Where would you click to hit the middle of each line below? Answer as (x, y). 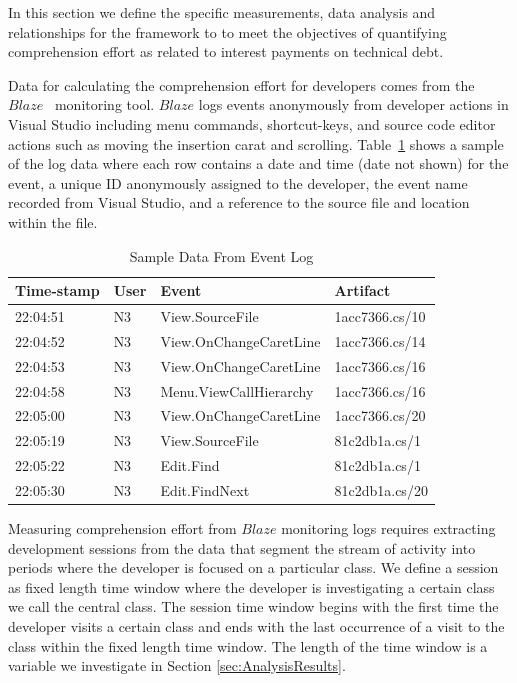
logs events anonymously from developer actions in (353, 104)
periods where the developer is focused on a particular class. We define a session (253, 567)
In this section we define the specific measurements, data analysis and (222, 12)
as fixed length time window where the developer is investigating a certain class (251, 586)
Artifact (362, 290)
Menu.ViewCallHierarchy (237, 390)
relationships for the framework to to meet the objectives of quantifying (227, 31)
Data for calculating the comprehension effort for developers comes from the (241, 84)
